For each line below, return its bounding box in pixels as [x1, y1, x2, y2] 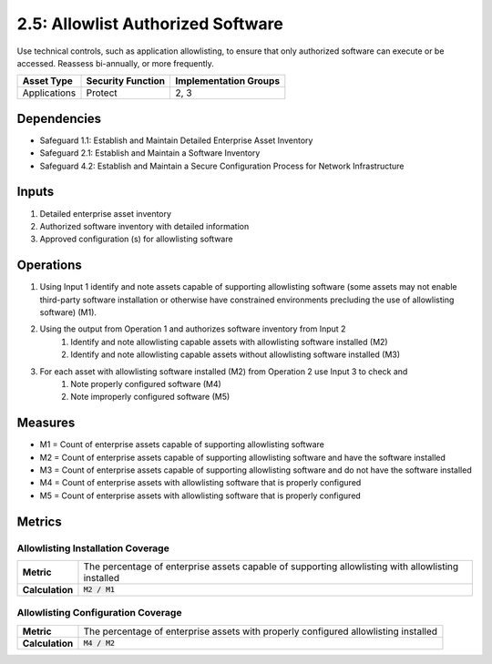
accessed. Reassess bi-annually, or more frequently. [16, 57, 214, 68]
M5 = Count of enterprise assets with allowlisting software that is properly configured [39, 490, 362, 501]
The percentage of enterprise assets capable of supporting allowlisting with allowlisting [83, 560, 459, 573]
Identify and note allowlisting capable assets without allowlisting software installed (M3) [70, 349, 401, 360]
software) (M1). [39, 307, 97, 318]
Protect [86, 87, 118, 99]
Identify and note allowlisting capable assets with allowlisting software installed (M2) [70, 336, 388, 347]
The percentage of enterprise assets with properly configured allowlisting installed [83, 625, 437, 638]
